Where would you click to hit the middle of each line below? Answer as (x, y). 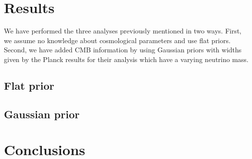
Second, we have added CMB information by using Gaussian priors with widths (123, 50)
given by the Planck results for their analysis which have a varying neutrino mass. (126, 59)
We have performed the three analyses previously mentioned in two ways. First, (123, 31)
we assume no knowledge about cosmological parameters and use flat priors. (117, 40)
